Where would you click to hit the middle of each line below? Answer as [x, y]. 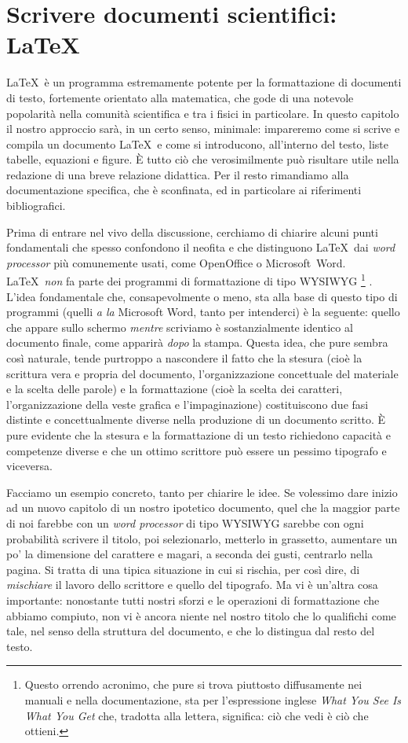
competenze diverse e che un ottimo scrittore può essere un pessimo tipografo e [197, 450]
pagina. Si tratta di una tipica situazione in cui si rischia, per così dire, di [183, 569]
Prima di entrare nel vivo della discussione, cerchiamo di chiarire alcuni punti [192, 232]
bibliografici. [36, 206]
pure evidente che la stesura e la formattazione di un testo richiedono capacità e [199, 435]
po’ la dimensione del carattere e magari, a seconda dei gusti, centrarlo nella [190, 554]
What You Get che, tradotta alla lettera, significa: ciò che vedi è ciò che [197, 715]
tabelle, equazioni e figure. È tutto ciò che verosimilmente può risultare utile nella [203, 159]
